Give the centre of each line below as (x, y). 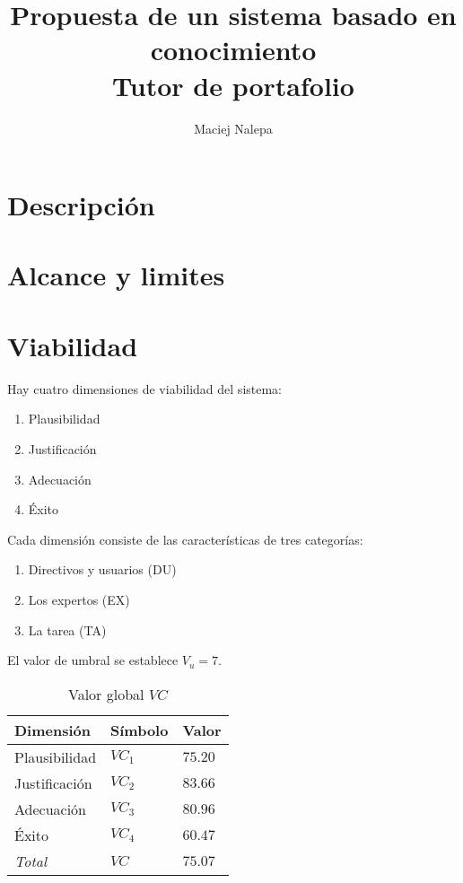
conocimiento (233, 50)
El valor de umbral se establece (93, 660)
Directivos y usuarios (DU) (102, 569)
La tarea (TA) (67, 629)
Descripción (81, 205)
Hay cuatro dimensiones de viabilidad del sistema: (145, 388)
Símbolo (140, 730)
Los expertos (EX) (79, 599)
